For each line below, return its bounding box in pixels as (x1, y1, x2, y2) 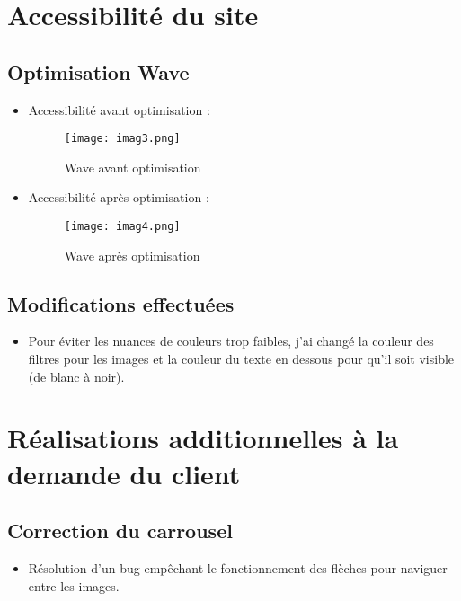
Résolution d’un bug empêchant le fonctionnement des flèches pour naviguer (28, 559, 448, 578)
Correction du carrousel (7, 517, 233, 544)
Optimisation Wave (7, 57, 190, 85)
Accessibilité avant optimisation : (28, 100, 210, 119)
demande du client (7, 455, 241, 491)
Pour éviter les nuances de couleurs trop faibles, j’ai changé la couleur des (28, 331, 434, 350)
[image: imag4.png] (64, 220, 181, 234)
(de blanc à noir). (28, 367, 125, 385)
